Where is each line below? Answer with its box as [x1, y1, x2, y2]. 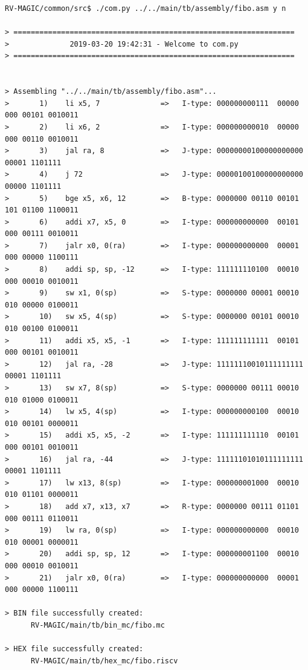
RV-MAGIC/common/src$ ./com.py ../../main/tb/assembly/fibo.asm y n [5, 4, 286, 13]
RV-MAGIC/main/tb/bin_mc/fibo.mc [30, 620, 165, 629]
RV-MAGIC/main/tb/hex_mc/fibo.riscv [30, 656, 178, 665]
